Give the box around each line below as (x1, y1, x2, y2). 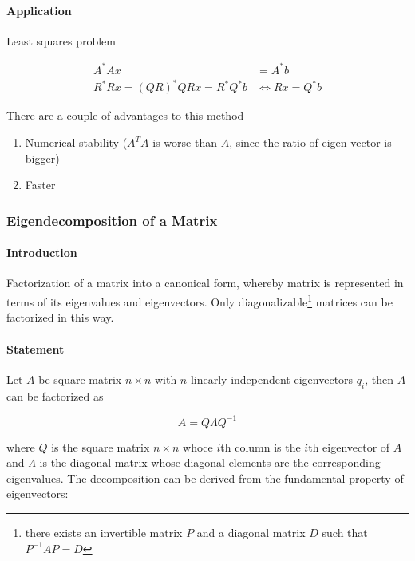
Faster (25, 176, 56, 193)
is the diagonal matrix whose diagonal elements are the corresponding (39, 454, 381, 471)
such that (322, 523, 368, 540)
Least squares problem (6, 32, 116, 49)
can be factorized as (6, 387, 104, 404)
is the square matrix (51, 438, 150, 455)
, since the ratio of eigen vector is (229, 134, 392, 151)
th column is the (220, 438, 301, 455)
